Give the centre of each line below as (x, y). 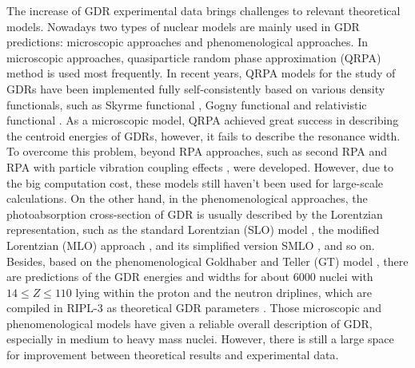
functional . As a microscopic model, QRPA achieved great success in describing (203, 120)
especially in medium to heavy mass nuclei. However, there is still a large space (200, 339)
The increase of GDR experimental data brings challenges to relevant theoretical (204, 10)
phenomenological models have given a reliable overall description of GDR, (190, 323)
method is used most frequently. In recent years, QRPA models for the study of (201, 73)
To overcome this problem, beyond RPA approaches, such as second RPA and (197, 151)
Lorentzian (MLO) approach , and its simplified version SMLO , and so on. (191, 245)
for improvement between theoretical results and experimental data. (173, 355)
